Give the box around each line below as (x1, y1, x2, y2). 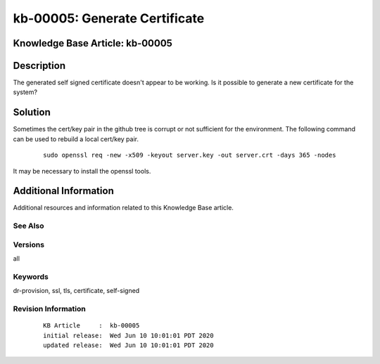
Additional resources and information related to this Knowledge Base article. (13, 204, 234, 212)
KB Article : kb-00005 (43, 322, 140, 330)
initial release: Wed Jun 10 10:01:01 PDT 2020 (43, 331, 214, 339)
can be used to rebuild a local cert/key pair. (13, 134, 139, 143)
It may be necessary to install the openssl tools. (13, 167, 151, 175)
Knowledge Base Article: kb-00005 (13, 37, 172, 49)
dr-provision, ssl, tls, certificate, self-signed (13, 287, 140, 295)
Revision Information (13, 304, 86, 314)
